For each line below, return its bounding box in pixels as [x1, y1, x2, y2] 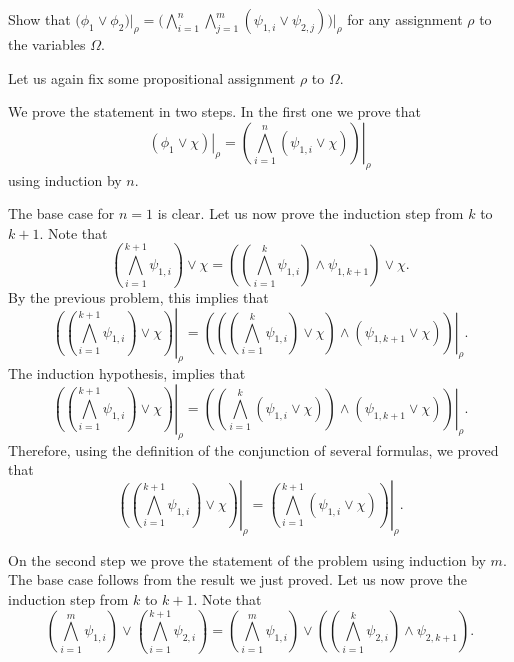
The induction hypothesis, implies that [8, 363, 246, 384]
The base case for [8, 203, 115, 224]
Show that [8, 9, 71, 29]
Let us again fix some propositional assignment [8, 67, 296, 88]
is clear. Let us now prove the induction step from [157, 203, 464, 224]
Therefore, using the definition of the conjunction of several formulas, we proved [8, 439, 499, 460]
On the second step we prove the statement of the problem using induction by [8, 549, 486, 570]
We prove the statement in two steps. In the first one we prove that [8, 101, 421, 122]
